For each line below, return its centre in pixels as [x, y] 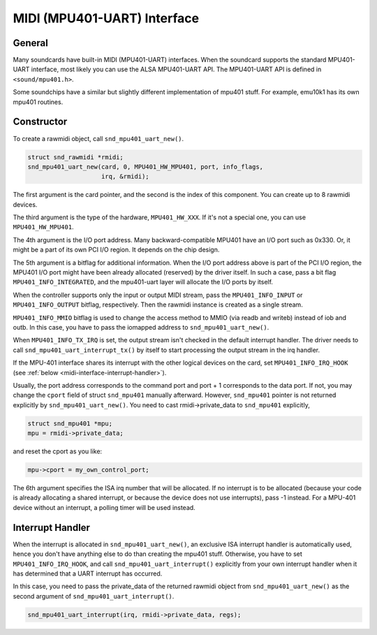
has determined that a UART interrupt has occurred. [88, 574]
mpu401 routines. [38, 102]
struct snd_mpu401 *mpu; [70, 423]
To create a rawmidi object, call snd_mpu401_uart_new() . [98, 138]
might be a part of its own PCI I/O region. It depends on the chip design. [116, 250]
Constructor [40, 122]
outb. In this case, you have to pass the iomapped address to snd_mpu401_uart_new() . [141, 327]
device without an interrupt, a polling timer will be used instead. [104, 507]
